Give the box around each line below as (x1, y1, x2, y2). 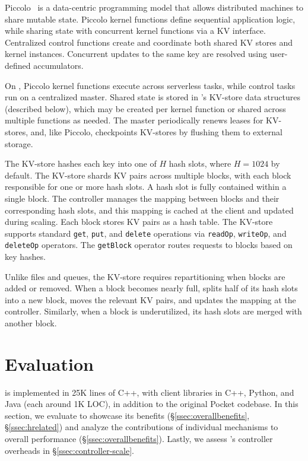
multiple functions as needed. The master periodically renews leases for (5, 114, 263, 126)
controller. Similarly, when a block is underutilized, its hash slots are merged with (5, 305, 302, 317)
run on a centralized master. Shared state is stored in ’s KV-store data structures (5, 91, 300, 103)
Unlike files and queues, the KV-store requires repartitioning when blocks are (5, 270, 285, 282)
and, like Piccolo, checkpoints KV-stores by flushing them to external (30, 125, 282, 138)
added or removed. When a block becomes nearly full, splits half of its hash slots (5, 282, 298, 294)
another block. (5, 316, 57, 329)
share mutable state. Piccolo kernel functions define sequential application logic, (5, 12, 296, 25)
